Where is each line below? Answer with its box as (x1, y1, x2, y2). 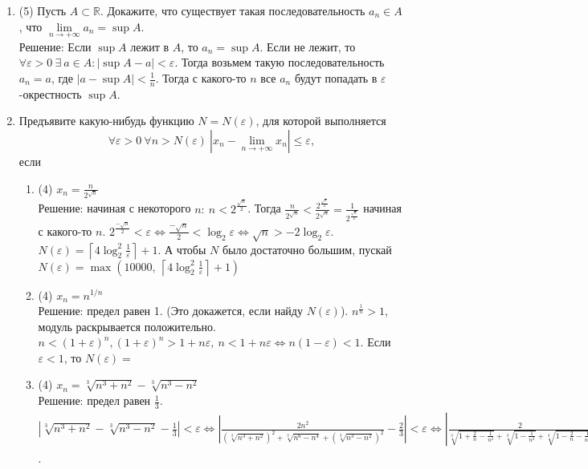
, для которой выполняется (255, 112, 386, 129)
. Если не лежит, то (259, 38, 356, 55)
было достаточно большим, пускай (222, 241, 392, 257)
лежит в (130, 38, 169, 55)
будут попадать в (294, 70, 378, 86)
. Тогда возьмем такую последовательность (174, 54, 385, 71)
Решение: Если (18, 38, 92, 55)
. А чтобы (157, 241, 206, 257)
